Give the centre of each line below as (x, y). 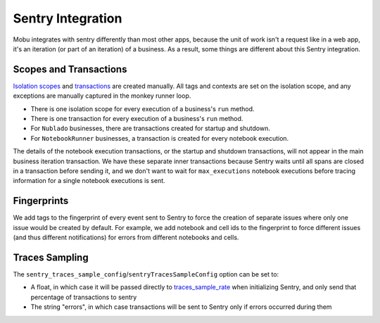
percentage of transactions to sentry (84, 297)
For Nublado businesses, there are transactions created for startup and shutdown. (150, 128)
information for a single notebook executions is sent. (89, 181)
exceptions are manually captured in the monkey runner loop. (102, 96)
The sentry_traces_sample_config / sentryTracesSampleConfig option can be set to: (146, 274)
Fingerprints (41, 201)
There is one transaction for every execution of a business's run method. (137, 119)
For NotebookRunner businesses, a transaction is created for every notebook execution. (160, 138)
